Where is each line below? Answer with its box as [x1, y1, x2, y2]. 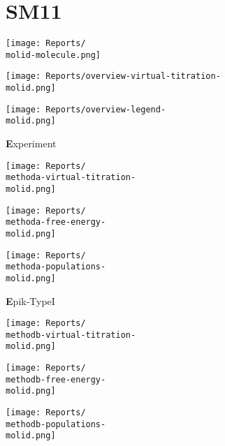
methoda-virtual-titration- [6, 172, 136, 183]
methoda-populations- [6, 262, 106, 272]
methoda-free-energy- [6, 217, 106, 228]
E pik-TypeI [6, 293, 55, 308]
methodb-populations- [6, 419, 106, 429]
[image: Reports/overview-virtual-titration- [6, 71, 221, 82]
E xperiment [6, 136, 57, 151]
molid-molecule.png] [6, 50, 101, 60]
